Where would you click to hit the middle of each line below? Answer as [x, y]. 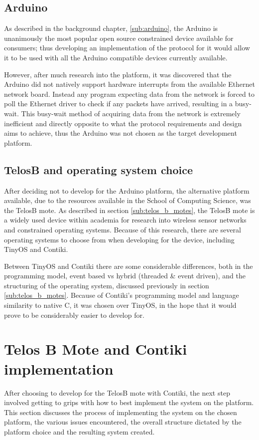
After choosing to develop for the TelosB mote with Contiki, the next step [117, 392]
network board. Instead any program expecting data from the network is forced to [129, 94]
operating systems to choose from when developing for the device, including [119, 239]
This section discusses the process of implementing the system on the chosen [121, 412]
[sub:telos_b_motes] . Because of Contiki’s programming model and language [122, 295]
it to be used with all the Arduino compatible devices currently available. [116, 57]
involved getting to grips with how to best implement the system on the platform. [129, 402]
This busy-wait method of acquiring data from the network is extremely [131, 113]
